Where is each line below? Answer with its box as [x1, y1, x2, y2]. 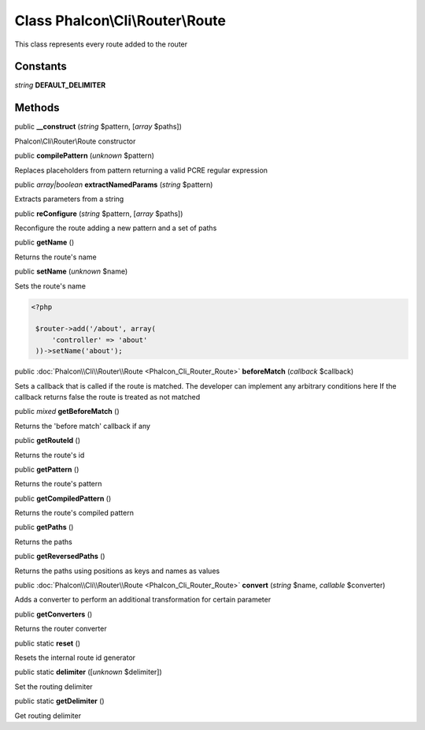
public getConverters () [14, 609, 93, 619]
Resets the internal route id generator [14, 653, 136, 662]
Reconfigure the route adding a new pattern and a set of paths [14, 223, 217, 233]
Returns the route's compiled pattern [14, 508, 134, 518]
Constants [14, 60, 67, 73]
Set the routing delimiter [14, 682, 94, 691]
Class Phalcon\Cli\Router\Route [14, 12, 226, 29]
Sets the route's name [14, 281, 87, 291]
